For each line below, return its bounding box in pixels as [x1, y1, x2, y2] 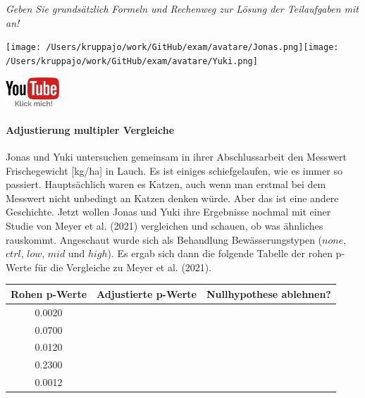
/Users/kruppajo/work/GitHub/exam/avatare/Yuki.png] [6, 56, 258, 66]
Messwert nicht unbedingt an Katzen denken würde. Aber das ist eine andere [6, 190, 339, 205]
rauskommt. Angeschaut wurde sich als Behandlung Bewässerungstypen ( [6, 232, 323, 247]
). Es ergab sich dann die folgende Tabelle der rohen [107, 246, 333, 261]
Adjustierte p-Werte [97, 286, 197, 301]
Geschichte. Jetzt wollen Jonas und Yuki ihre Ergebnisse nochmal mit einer [6, 204, 331, 219]
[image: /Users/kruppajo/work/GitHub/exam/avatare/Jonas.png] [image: [6, 42, 339, 53]
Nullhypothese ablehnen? [206, 286, 331, 301]
